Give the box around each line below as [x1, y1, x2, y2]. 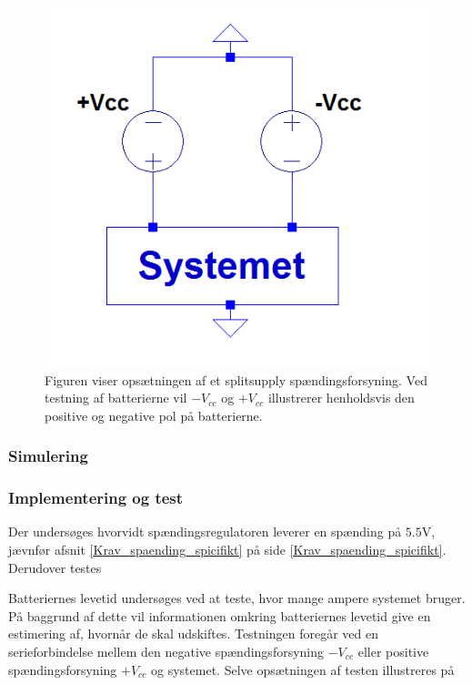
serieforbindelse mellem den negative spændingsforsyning [8, 642, 325, 660]
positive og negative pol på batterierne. [45, 405, 263, 424]
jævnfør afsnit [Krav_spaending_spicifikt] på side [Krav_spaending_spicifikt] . [8, 540, 447, 559]
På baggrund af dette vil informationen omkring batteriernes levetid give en [8, 606, 431, 625]
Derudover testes [8, 557, 102, 577]
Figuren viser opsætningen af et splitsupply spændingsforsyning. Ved [45, 370, 427, 389]
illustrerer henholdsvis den [267, 388, 415, 407]
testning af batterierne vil [45, 388, 187, 407]
